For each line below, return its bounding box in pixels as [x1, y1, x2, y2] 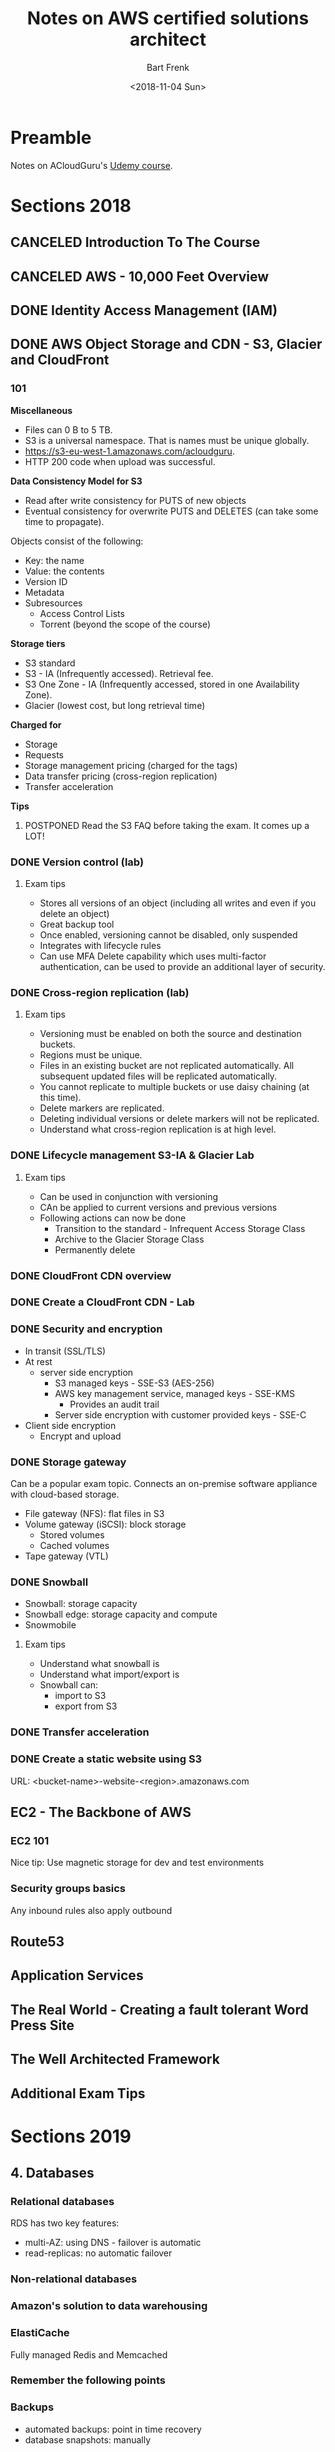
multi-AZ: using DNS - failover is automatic [24, 2237, 202, 2249]
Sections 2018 [10, 194, 132, 217]
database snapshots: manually [24, 2433, 152, 2446]
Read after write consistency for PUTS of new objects [24, 494, 247, 506]
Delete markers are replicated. [39, 1102, 165, 1114]
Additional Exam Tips [10, 2085, 146, 2102]
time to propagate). [24, 515, 105, 527]
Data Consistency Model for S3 [10, 475, 143, 487]
